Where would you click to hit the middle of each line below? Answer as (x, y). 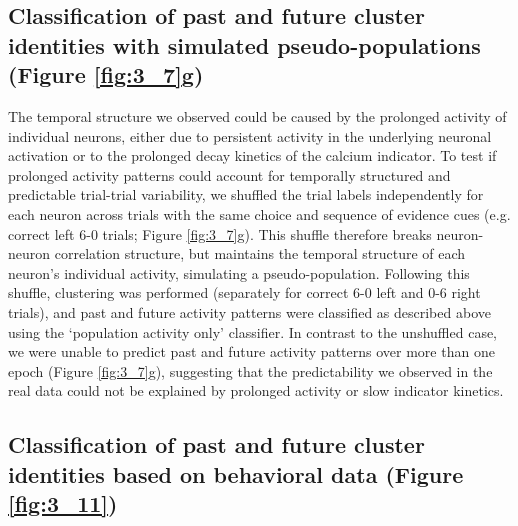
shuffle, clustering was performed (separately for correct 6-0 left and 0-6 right (244, 292)
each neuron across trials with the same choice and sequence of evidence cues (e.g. (259, 213)
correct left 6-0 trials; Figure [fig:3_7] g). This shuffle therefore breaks (220, 233)
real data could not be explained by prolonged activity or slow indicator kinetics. (256, 390)
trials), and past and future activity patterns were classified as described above (249, 311)
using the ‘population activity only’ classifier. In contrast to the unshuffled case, (253, 331)
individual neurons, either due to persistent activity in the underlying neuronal (250, 135)
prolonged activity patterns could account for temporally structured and (229, 174)
